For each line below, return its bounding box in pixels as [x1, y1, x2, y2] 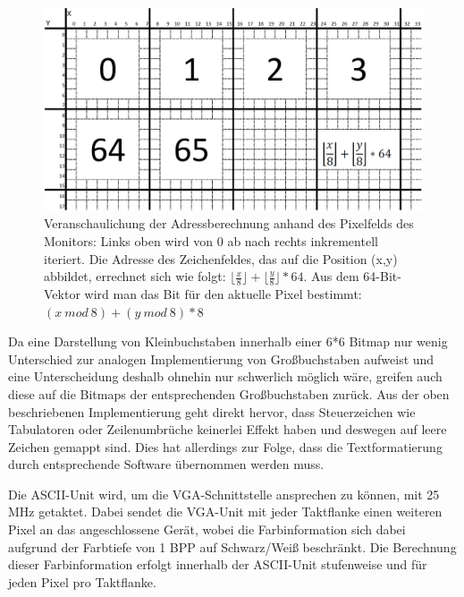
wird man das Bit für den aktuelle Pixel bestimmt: [84, 284, 362, 303]
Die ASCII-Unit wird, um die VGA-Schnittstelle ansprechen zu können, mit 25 [8, 484, 440, 503]
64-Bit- [363, 267, 401, 286]
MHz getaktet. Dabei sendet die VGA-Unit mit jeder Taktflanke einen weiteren [8, 502, 443, 521]
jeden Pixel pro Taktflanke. [8, 572, 156, 591]
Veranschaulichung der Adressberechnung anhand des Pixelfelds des [44, 214, 414, 233]
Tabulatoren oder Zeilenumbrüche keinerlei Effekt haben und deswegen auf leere [8, 420, 447, 439]
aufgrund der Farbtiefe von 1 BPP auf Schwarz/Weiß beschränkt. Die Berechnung [8, 537, 457, 556]
